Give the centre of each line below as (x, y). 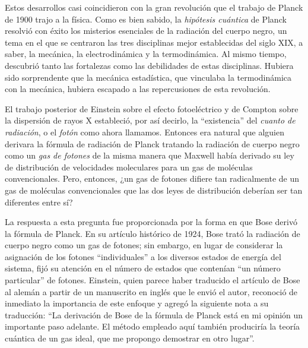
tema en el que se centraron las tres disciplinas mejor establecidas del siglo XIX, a (154, 42)
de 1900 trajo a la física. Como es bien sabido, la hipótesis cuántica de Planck (146, 19)
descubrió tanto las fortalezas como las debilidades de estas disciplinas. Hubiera (149, 65)
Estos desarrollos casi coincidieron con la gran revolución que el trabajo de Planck (154, 7)
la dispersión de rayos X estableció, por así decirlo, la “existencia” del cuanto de (150, 120)
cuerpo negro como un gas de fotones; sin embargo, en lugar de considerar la (144, 245)
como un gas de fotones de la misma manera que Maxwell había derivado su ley (150, 155)
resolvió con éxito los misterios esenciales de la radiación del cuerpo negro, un (146, 31)
